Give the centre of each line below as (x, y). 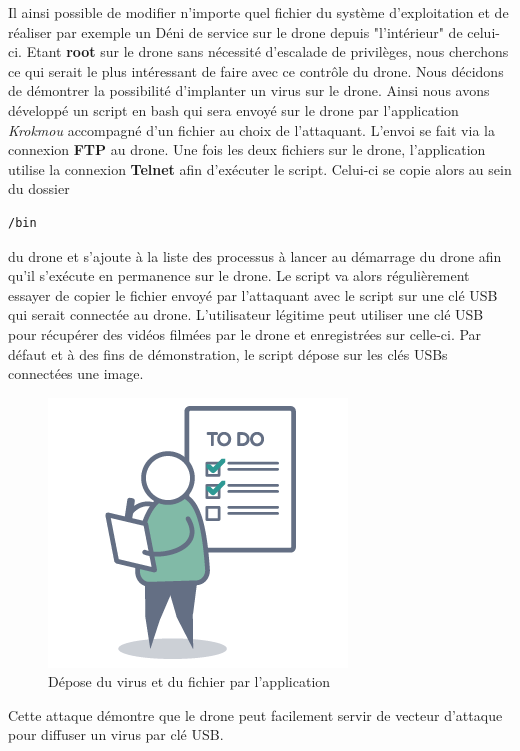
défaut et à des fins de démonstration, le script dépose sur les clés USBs (228, 353)
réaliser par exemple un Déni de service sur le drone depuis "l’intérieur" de (235, 31)
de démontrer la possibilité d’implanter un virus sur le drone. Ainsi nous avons (249, 90)
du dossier (39, 188)
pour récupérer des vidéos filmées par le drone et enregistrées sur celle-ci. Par (245, 333)
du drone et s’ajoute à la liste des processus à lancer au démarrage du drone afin (255, 255)
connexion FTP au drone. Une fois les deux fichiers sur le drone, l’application (247, 149)
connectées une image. (76, 373)
